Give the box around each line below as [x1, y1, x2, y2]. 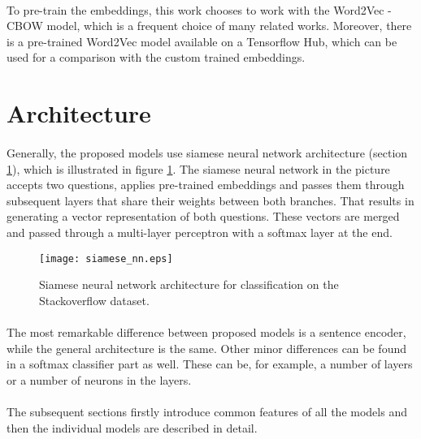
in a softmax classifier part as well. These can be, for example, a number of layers [7, 355, 413, 372]
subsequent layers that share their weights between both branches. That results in [7, 192, 414, 209]
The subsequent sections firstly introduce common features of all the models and [7, 402, 407, 420]
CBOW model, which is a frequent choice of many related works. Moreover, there [7, 17, 412, 34]
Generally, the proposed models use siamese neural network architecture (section [7, 144, 408, 161]
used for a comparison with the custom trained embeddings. [7, 49, 306, 66]
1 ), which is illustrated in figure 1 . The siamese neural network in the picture [7, 160, 390, 177]
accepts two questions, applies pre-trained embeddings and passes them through [7, 176, 405, 193]
